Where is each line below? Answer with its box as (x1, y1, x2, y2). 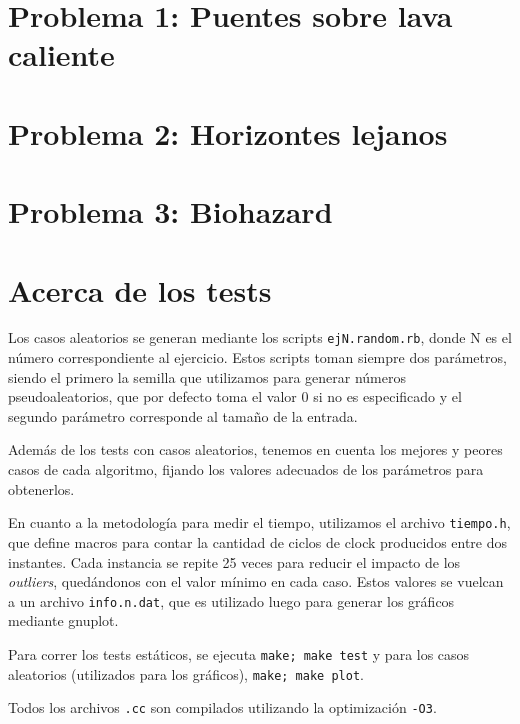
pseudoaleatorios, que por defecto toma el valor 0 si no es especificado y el (8, 386, 462, 407)
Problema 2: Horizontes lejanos (8, 112, 448, 153)
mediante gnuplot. (8, 610, 119, 631)
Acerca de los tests (8, 269, 272, 310)
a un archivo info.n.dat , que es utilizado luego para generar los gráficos (8, 590, 455, 611)
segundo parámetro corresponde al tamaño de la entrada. (8, 405, 358, 426)
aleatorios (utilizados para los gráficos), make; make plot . (8, 663, 364, 684)
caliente (8, 34, 115, 75)
